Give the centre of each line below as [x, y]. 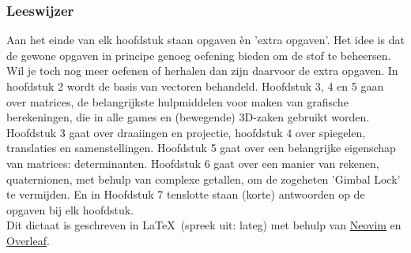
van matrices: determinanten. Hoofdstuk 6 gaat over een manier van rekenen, [193, 163]
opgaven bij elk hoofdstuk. [70, 209]
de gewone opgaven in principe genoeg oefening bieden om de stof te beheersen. [199, 55]
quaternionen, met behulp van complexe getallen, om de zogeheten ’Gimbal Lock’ [204, 179]
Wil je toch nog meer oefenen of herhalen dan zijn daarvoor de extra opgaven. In [202, 71]
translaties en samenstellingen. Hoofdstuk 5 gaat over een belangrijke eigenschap [201, 148]
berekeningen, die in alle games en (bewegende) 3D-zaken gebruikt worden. [188, 117]
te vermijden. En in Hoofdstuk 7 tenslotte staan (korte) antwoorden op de [186, 194]
